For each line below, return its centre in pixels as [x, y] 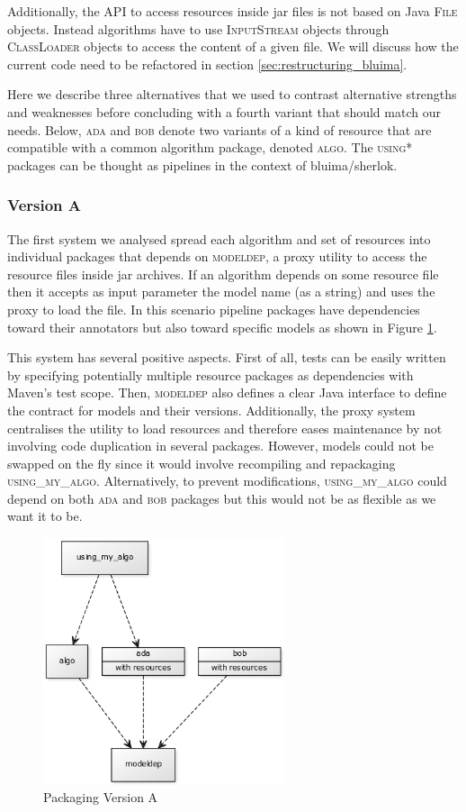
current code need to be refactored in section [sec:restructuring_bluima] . [207, 64]
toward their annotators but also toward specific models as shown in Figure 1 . [222, 327]
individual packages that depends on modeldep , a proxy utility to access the [217, 256]
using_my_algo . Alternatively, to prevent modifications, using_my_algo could [227, 481]
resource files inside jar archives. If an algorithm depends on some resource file [223, 274]
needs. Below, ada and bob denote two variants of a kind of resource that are [220, 129]
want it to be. [45, 516]
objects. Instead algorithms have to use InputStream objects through [198, 28]
